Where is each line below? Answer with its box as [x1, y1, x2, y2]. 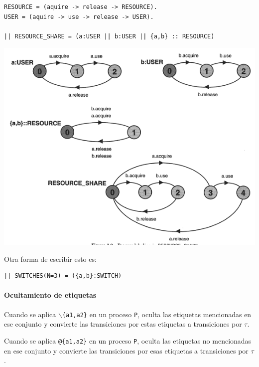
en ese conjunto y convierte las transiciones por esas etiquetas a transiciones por [4, 345, 249, 356]
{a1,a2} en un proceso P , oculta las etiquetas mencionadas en [62, 309, 252, 319]
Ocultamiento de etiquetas [4, 290, 97, 300]
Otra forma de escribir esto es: [4, 253, 97, 264]
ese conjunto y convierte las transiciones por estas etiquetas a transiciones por [4, 319, 242, 329]
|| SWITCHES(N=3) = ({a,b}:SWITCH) [4, 272, 122, 280]
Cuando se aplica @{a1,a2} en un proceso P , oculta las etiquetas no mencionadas [4, 335, 252, 346]
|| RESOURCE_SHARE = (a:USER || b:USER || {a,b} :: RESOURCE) [4, 32, 215, 40]
